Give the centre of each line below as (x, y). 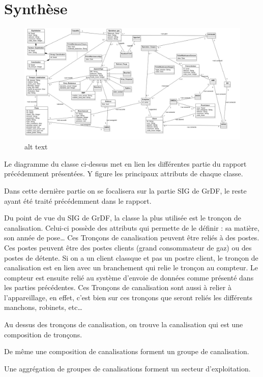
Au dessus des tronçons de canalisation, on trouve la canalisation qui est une (124, 324)
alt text (36, 147)
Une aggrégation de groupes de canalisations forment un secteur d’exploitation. (127, 368)
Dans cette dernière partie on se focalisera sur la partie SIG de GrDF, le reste (125, 190)
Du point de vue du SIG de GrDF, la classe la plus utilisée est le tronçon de (123, 218)
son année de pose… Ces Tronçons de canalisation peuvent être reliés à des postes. (132, 238)
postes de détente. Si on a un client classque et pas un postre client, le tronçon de (131, 257)
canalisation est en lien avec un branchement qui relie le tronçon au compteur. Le (131, 268)
